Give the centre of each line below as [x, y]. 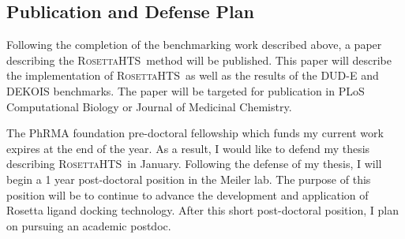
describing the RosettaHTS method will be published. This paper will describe [199, 60]
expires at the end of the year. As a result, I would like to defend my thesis [188, 148]
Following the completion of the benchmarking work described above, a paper [194, 45]
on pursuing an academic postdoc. [89, 225]
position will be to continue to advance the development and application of [187, 194]
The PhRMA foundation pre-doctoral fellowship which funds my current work [195, 133]
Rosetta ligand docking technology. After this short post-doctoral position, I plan [202, 210]
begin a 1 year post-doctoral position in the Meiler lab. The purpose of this [189, 179]
